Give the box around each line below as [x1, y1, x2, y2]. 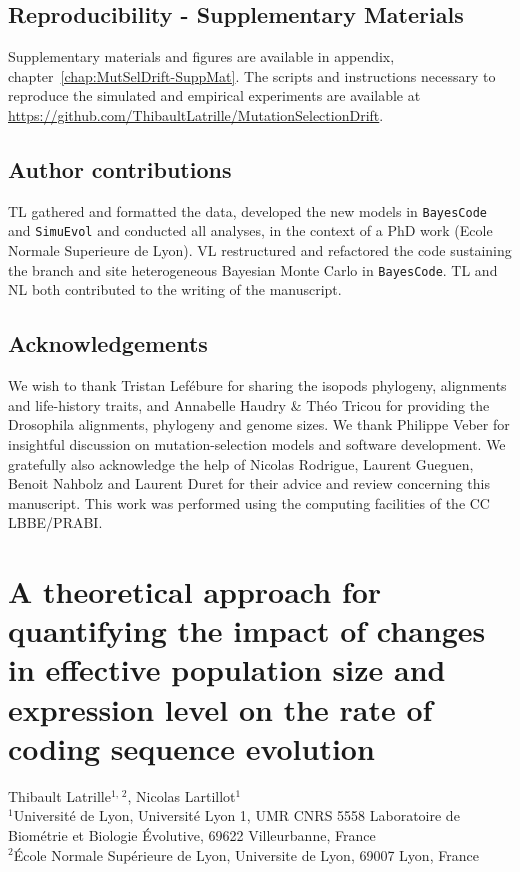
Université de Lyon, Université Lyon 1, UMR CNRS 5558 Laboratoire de [13, 805, 460, 826]
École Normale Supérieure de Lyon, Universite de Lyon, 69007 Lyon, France [13, 844, 479, 865]
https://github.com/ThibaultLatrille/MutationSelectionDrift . [8, 104, 384, 125]
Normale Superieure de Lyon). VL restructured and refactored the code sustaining [8, 240, 512, 261]
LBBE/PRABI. [8, 512, 103, 533]
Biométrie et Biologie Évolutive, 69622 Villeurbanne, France [8, 824, 376, 845]
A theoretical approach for [8, 571, 382, 612]
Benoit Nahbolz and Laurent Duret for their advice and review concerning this [8, 473, 490, 494]
